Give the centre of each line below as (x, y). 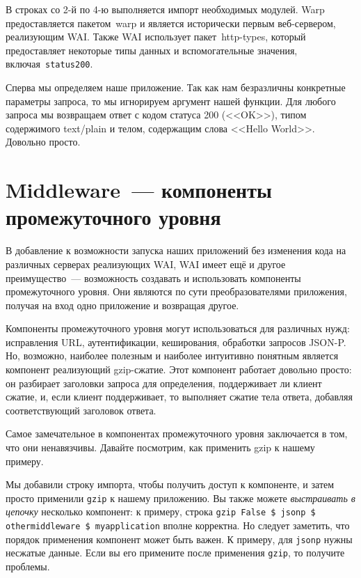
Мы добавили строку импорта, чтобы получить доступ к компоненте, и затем (170, 484)
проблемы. (28, 567)
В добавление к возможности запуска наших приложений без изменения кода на (176, 250)
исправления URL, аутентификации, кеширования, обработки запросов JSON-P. (176, 342)
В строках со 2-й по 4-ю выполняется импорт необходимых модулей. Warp (165, 9)
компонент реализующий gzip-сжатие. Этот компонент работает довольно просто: (179, 369)
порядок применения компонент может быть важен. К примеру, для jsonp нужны (179, 539)
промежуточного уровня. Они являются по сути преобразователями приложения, (176, 291)
